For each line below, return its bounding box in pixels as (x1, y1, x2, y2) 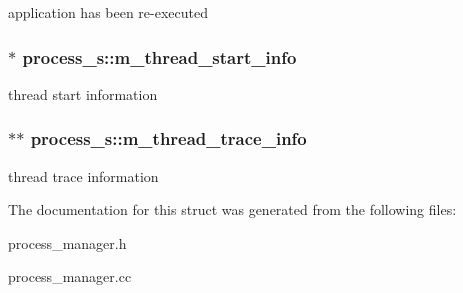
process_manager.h (8, 232, 127, 253)
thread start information (8, 83, 158, 104)
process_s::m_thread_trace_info (30, 126, 307, 151)
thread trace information (8, 165, 159, 186)
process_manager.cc (8, 266, 132, 287)
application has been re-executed (8, 2, 209, 22)
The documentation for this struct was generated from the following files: (8, 199, 457, 220)
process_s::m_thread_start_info (22, 44, 297, 69)
